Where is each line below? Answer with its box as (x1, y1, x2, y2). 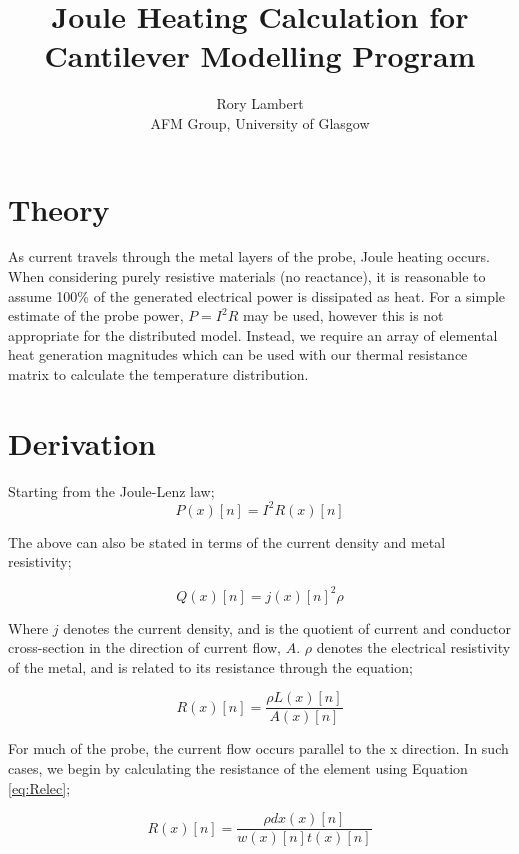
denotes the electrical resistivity (316, 637, 511, 658)
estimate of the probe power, (8, 305, 184, 326)
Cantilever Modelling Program (44, 35, 476, 76)
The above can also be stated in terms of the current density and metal (8, 531, 446, 552)
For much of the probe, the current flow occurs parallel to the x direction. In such (8, 738, 509, 759)
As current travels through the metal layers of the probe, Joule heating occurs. (8, 246, 490, 267)
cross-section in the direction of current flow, (8, 637, 281, 658)
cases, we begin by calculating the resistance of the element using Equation (8, 757, 468, 778)
